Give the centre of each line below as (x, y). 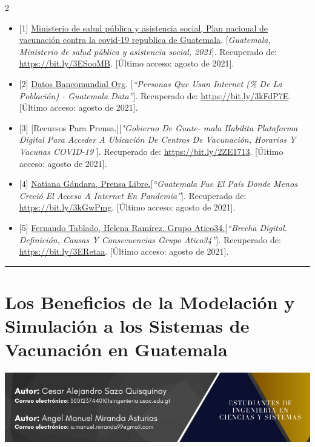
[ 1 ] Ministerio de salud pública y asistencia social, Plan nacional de (143, 28)
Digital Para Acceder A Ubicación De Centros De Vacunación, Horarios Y (157, 139)
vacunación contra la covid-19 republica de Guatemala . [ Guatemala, (145, 40)
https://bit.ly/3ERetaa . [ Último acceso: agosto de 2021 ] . (124, 251)
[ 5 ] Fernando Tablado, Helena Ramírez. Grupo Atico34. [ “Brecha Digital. (153, 227)
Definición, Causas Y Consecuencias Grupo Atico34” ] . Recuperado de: (150, 239)
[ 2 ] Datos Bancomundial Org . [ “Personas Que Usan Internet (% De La (151, 83)
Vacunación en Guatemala (116, 349)
